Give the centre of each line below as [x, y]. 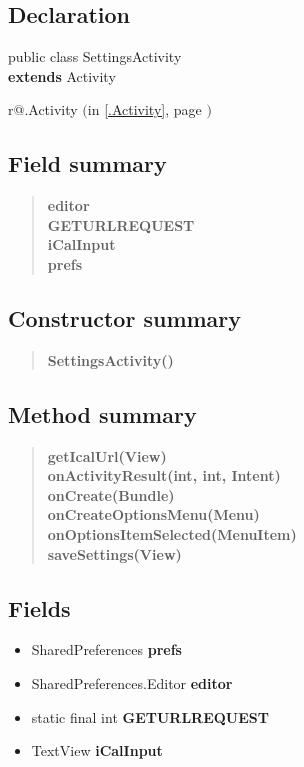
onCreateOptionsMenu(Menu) [153, 514]
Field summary [87, 163]
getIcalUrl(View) [107, 455]
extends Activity [62, 75]
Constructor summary [125, 317]
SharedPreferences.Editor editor [132, 682]
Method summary [102, 413]
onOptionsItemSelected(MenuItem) [172, 533]
